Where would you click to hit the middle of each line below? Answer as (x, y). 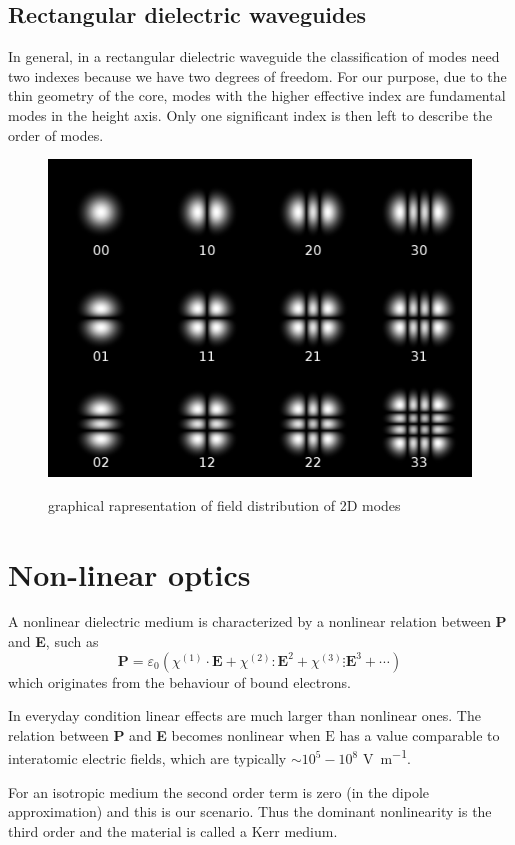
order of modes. (56, 134)
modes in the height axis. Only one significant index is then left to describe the (250, 114)
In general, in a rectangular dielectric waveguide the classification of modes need (254, 56)
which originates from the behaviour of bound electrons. (179, 681)
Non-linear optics (129, 573)
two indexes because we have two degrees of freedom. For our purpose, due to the (257, 75)
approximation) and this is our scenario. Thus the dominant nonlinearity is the (250, 811)
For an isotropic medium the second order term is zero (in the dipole (219, 791)
